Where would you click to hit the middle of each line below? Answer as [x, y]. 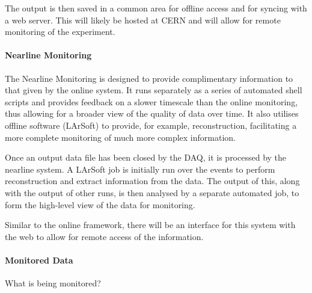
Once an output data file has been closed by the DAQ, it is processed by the [146, 157]
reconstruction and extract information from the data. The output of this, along [152, 181]
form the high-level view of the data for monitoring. [100, 204]
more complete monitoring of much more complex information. [120, 137]
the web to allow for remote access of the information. [104, 236]
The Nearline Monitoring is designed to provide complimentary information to [149, 78]
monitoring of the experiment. [60, 32]
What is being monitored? [53, 283]
